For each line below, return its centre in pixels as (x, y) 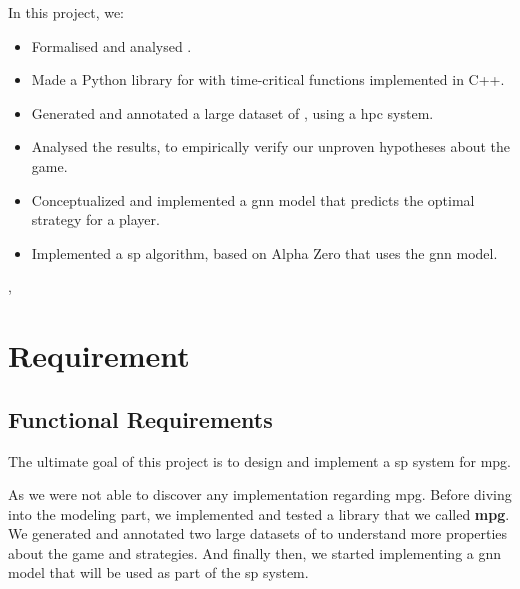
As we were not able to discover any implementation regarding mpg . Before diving (260, 494)
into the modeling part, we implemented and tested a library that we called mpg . (259, 513)
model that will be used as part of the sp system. (158, 572)
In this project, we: (66, 12)
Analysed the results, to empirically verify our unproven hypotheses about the (270, 146)
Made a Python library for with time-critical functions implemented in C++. (268, 79)
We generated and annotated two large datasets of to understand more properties (258, 533)
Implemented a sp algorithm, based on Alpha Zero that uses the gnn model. (264, 252)
